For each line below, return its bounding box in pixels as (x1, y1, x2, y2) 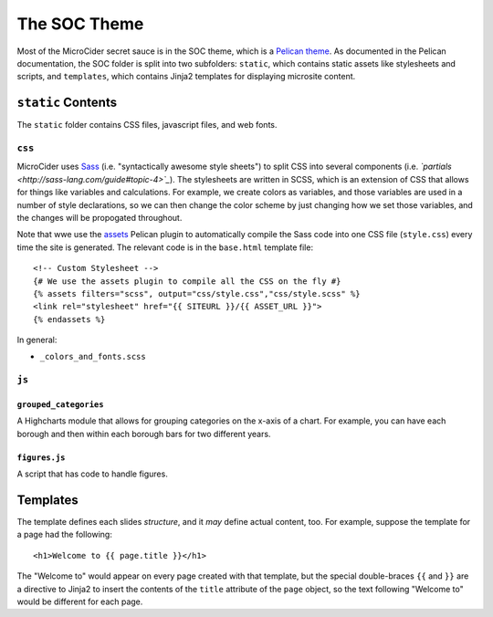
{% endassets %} (33, 314, 106, 324)
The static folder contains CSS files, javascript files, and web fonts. (16, 120, 278, 131)
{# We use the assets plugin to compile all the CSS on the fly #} (33, 276, 341, 287)
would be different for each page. (16, 596, 143, 607)
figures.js (16, 452, 66, 463)
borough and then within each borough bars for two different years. (16, 428, 271, 439)
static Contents (16, 95, 118, 110)
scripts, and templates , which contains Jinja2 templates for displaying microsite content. (16, 71, 356, 82)
